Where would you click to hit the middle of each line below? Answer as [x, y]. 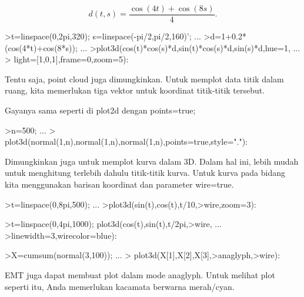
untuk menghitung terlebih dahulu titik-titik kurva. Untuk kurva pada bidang [145, 173]
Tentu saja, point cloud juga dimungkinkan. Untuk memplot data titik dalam [144, 79]
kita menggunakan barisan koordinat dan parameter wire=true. [119, 184]
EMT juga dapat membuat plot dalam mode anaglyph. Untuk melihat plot [140, 274]
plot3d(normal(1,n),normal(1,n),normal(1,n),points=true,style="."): [126, 141]
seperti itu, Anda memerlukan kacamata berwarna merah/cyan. [120, 286]
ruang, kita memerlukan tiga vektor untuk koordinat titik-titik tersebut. [135, 90]
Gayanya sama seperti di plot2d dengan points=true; [100, 110]
